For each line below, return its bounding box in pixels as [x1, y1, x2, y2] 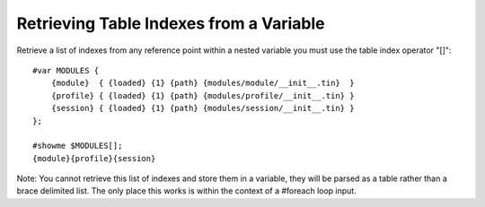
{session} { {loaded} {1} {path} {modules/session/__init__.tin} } [50, 103, 355, 114]
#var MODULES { [32, 65, 100, 75]
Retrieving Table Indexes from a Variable [16, 13, 325, 33]
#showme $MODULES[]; [32, 141, 123, 151]
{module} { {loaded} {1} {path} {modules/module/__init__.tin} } [50, 78, 355, 89]
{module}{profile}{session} [32, 153, 156, 163]
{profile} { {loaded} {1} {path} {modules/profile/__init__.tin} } [50, 91, 355, 100]
